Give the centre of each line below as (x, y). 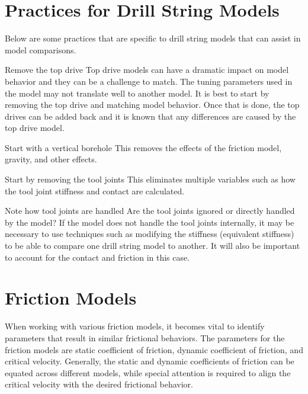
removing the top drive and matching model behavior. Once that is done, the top (152, 105)
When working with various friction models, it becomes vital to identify (135, 326)
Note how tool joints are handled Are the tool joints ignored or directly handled (150, 211)
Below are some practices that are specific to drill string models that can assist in (153, 38)
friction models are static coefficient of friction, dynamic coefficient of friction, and (154, 349)
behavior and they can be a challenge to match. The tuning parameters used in (149, 81)
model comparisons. (41, 49)
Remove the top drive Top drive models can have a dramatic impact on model (147, 70)
